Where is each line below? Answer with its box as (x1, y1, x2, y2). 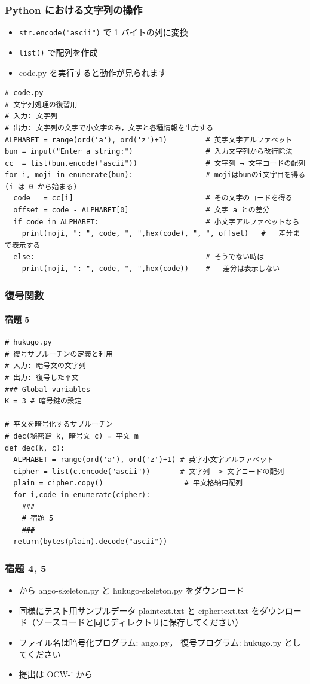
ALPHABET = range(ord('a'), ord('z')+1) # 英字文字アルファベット (5, 135, 293, 144)
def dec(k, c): (5, 443, 65, 452)
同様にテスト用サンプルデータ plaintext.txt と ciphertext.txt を (19, 604, 260, 616)
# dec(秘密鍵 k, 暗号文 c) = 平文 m (5, 432, 139, 441)
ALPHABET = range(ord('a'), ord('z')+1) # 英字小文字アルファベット (13, 455, 274, 464)
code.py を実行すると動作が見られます (19, 66, 167, 78)
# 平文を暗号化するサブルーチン (5, 420, 113, 429)
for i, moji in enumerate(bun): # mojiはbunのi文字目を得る (5, 171, 306, 180)
